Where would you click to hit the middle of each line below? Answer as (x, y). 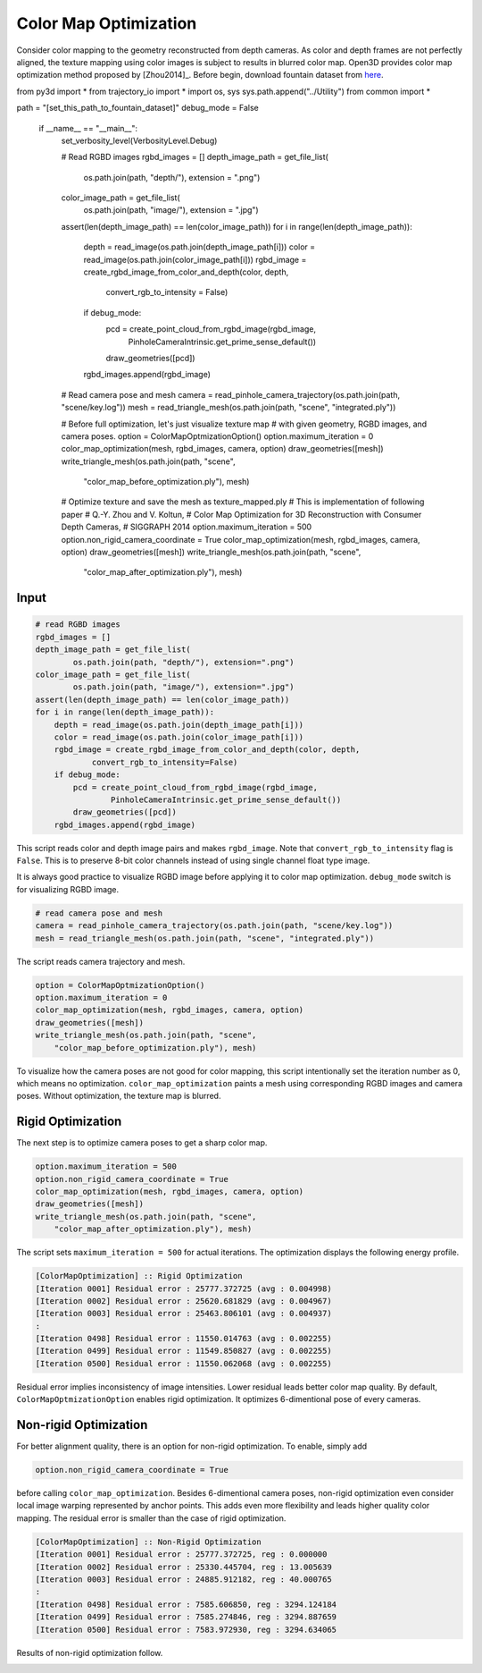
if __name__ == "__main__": (88, 128)
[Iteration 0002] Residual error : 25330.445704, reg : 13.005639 (183, 1567)
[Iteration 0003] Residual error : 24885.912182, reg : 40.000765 (183, 1580)
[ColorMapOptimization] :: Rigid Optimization (139, 1276)
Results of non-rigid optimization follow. (90, 1652)
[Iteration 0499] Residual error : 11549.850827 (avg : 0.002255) (183, 1351)
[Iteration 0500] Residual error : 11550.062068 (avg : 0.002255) (183, 1363)
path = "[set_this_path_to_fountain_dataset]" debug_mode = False (137, 108)
